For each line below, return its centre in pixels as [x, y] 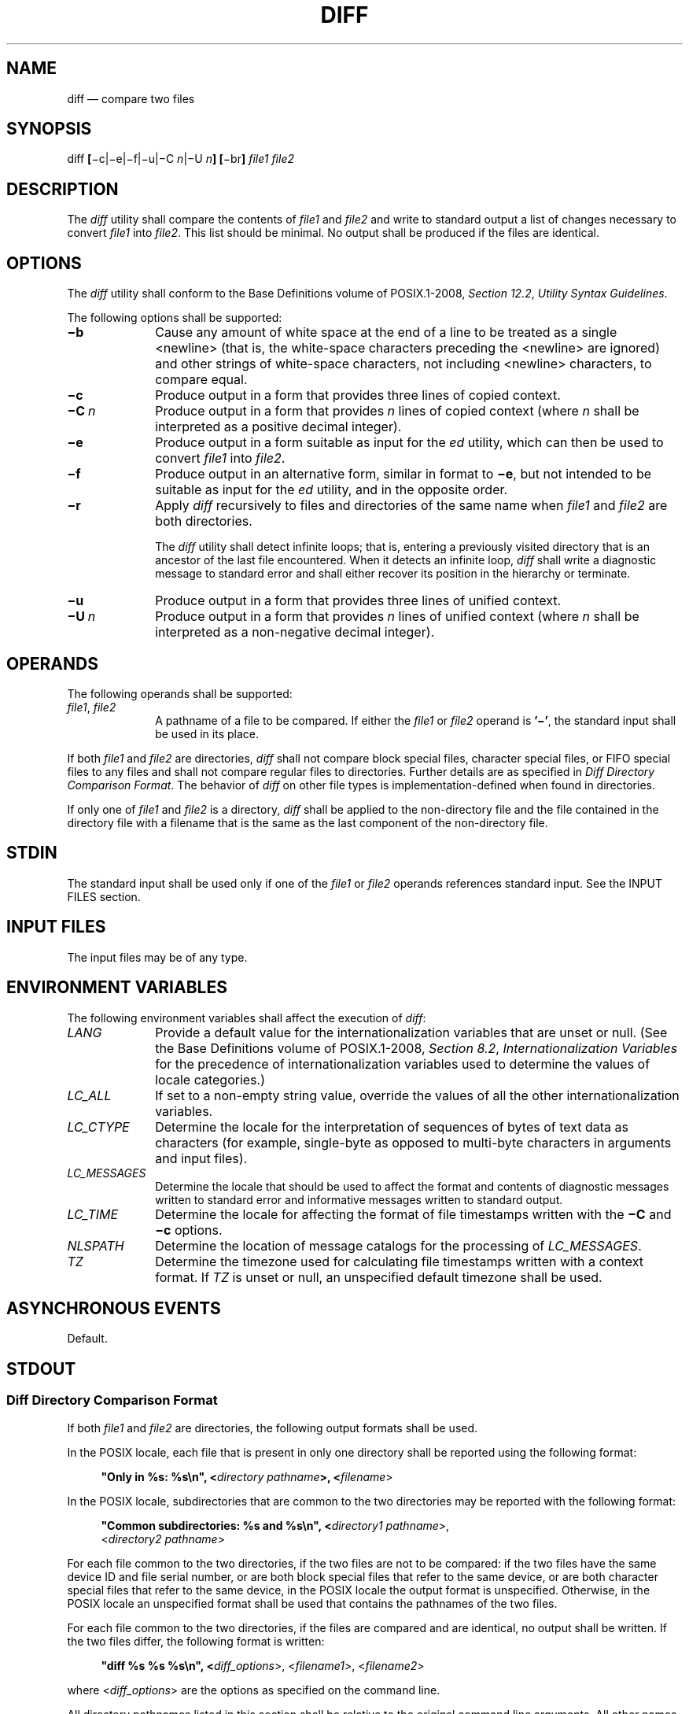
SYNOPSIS [49, 129]
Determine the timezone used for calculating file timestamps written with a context [400, 1261]
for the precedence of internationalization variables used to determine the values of [403, 1064]
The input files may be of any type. [157, 957]
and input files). [201, 1158]
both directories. [204, 521]
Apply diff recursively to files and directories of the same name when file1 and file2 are [411, 506]
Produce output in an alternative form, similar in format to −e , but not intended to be [403, 474]
